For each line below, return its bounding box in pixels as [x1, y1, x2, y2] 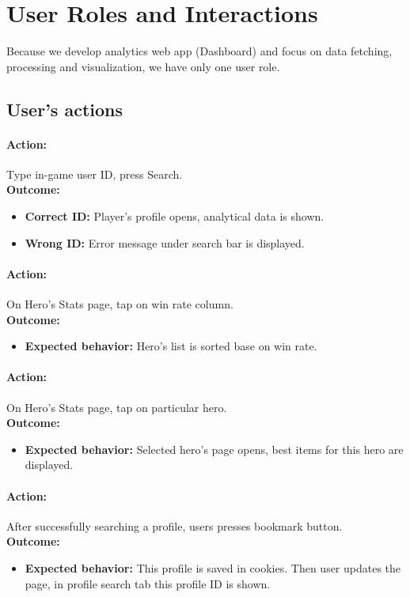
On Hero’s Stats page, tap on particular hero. [6, 399, 227, 415]
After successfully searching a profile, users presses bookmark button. [6, 517, 343, 534]
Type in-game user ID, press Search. [6, 165, 183, 182]
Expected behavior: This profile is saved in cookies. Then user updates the [25, 560, 401, 576]
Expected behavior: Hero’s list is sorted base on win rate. [25, 338, 317, 354]
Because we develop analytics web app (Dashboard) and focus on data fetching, [6, 43, 393, 59]
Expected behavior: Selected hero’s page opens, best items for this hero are [25, 440, 404, 457]
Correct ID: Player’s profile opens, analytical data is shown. [25, 208, 325, 225]
